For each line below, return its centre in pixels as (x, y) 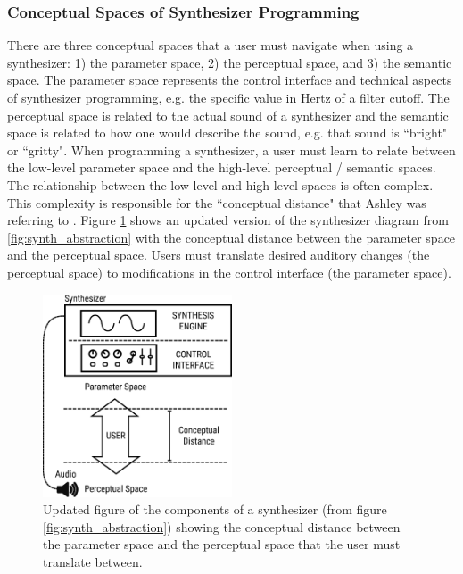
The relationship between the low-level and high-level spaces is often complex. (220, 184)
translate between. (93, 561)
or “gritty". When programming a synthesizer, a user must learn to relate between (231, 150)
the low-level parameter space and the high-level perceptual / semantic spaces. (222, 167)
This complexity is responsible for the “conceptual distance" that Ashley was (217, 202)
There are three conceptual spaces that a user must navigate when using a (211, 45)
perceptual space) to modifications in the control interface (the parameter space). (229, 272)
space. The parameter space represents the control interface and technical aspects (230, 80)
